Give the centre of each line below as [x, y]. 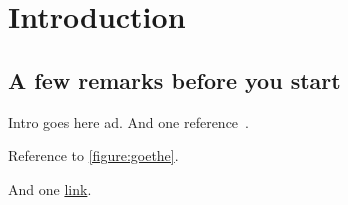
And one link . [50, 188]
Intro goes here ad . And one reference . [128, 121]
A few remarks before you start [174, 79]
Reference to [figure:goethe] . [93, 155]
